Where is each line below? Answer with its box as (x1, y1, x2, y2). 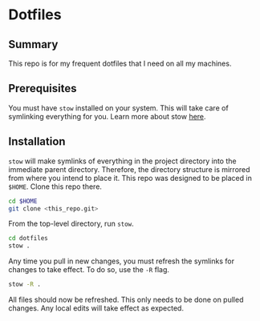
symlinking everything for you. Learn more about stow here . (8, 111, 206, 121)
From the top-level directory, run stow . (8, 219, 134, 229)
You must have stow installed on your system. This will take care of (8, 102, 229, 113)
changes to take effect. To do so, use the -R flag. (8, 265, 170, 275)
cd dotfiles (8, 235, 48, 243)
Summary (8, 38, 59, 51)
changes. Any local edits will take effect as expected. (8, 303, 185, 313)
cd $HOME (8, 197, 38, 205)
